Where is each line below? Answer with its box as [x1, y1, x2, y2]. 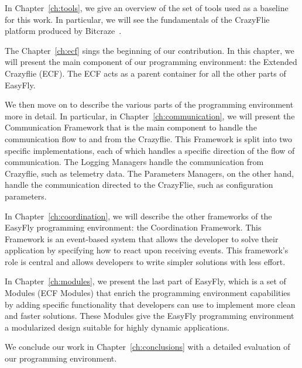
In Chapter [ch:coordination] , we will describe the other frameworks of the [5, 209, 272, 222]
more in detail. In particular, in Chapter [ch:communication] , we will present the [5, 109, 295, 122]
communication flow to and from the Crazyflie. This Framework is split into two [5, 132, 292, 145]
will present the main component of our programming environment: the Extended [5, 56, 297, 68]
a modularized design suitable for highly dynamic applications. [5, 321, 229, 333]
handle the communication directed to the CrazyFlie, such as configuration [5, 178, 273, 191]
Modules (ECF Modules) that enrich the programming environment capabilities [5, 287, 291, 299]
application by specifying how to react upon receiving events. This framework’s [5, 244, 289, 256]
